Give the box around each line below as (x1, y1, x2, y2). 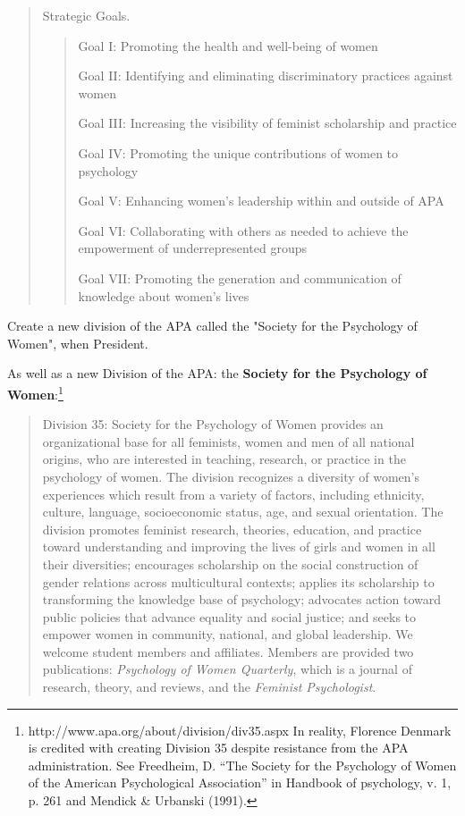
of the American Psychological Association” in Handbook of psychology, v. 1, (28, 773, 452, 792)
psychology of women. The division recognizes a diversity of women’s (42, 467, 419, 485)
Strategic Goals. (42, 6, 131, 24)
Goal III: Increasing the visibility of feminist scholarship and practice (78, 114, 457, 132)
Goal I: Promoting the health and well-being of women (78, 36, 378, 55)
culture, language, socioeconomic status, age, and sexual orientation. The (42, 502, 444, 521)
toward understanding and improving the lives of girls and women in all (42, 537, 435, 556)
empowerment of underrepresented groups (78, 239, 308, 257)
